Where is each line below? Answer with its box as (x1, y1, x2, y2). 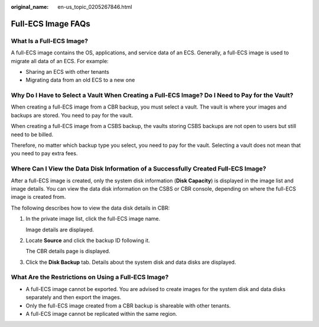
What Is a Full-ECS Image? (11, 37, 89, 45)
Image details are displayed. (25, 226, 95, 233)
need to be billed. (11, 130, 54, 138)
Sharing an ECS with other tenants (25, 68, 109, 75)
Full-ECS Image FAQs (11, 18, 91, 29)
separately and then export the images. (25, 294, 122, 301)
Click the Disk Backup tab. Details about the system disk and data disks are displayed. (25, 259, 236, 266)
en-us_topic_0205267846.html (57, 4, 132, 10)
